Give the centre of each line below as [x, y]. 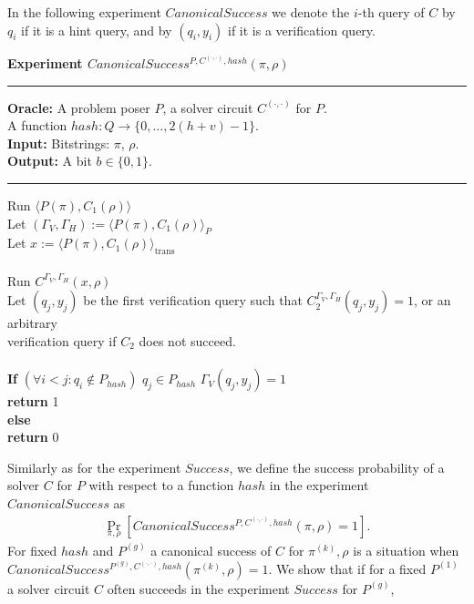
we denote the [311, 12]
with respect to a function [161, 485]
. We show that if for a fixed [347, 568]
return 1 [33, 401]
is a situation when [406, 550]
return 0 [33, 437]
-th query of [391, 12]
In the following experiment [84, 12]
